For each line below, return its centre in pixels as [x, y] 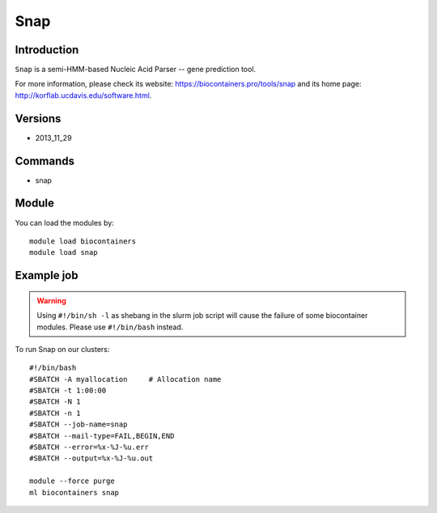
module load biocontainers [83, 241]
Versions [38, 119]
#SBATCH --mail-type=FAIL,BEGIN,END [102, 436]
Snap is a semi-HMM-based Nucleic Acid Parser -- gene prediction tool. [136, 70]
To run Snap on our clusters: [62, 349]
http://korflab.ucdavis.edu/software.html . [83, 95]
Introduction [47, 50]
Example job [47, 276]
